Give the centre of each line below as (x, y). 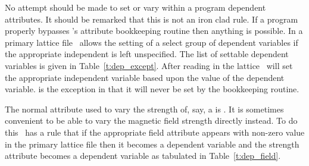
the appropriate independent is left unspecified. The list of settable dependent (147, 54)
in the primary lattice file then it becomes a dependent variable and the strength (152, 144)
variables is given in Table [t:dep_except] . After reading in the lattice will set (149, 65)
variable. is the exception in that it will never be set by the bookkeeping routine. (152, 89)
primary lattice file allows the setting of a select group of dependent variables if (152, 42)
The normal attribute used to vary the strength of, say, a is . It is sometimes (144, 109)
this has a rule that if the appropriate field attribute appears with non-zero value (155, 132)
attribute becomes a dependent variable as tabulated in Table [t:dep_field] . (143, 156)
